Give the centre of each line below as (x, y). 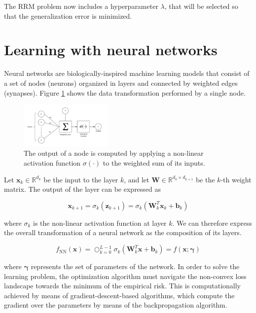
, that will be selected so (201, 6)
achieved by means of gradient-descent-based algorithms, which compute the (119, 295)
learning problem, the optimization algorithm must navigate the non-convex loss (125, 276)
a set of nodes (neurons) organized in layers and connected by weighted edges (121, 83)
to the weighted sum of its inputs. (154, 163)
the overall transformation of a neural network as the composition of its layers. (123, 232)
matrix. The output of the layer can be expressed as (83, 189)
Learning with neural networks (111, 50)
